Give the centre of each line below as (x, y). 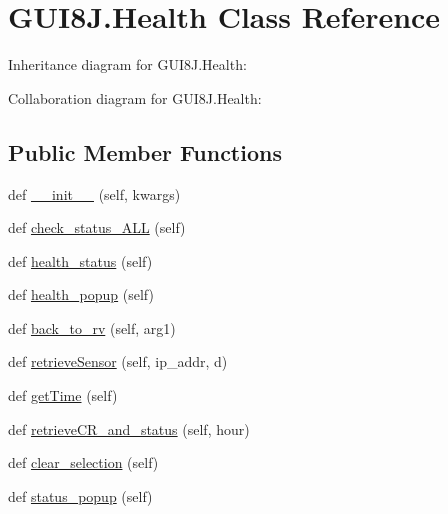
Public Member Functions (145, 151)
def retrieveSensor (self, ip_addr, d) (118, 361)
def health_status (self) (80, 260)
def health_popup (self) (81, 294)
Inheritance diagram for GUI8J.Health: (127, 64)
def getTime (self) (63, 395)
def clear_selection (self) (83, 462)
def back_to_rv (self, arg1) (92, 327)
